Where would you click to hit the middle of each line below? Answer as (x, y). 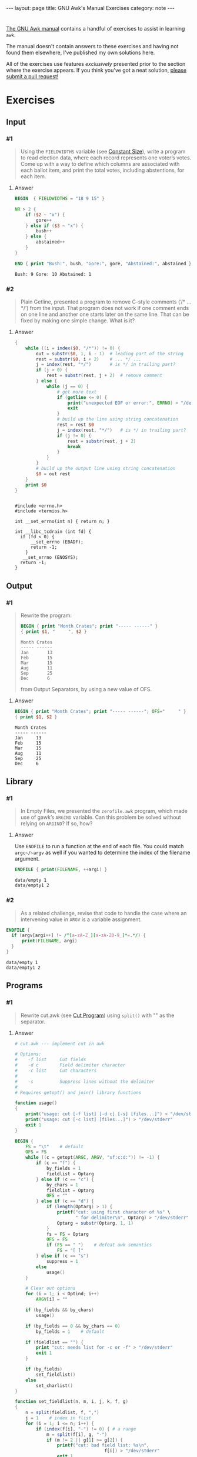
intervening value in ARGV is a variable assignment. (81, 919)
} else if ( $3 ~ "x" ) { (55, 226)
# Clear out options (51, 1288)
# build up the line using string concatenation (117, 419)
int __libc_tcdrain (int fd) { (53, 532)
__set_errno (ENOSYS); (50, 558)
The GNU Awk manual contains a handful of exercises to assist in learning (96, 29)
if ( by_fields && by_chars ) (60, 1310)
